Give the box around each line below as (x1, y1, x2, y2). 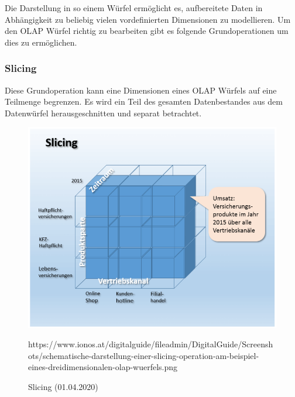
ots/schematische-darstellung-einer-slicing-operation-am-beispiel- (28, 349, 259, 361)
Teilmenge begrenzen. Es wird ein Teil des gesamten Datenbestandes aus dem (5, 95, 283, 108)
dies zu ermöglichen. (5, 36, 77, 48)
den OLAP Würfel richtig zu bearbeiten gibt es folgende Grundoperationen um (5, 25, 289, 37)
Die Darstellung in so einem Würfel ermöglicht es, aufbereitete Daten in (5, 2, 263, 13)
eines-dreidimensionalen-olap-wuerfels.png (28, 361, 178, 373)
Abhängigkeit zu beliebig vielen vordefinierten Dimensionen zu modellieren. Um (5, 13, 291, 25)
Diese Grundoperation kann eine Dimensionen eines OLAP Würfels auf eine (5, 84, 277, 96)
